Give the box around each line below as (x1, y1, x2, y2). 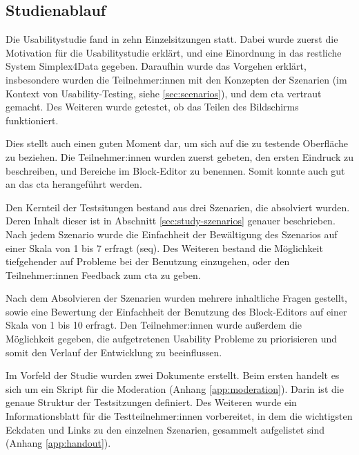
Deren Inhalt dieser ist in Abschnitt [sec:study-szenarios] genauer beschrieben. (6, 213, 336, 228)
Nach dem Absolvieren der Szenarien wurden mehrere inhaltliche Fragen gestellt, (6, 291, 347, 305)
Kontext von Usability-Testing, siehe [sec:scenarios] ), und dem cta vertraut (6, 86, 322, 100)
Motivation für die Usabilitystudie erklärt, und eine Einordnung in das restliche (6, 45, 342, 59)
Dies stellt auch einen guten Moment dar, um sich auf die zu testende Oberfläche (6, 136, 348, 151)
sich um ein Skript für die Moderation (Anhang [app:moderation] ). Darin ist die (6, 381, 344, 396)
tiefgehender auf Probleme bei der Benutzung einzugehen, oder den (6, 254, 290, 269)
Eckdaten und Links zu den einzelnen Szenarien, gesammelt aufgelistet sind (6, 422, 324, 436)
